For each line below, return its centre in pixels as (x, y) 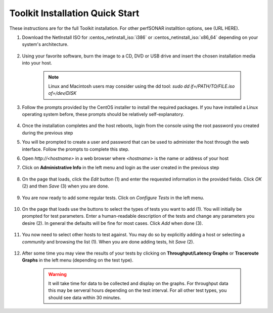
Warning (57, 274)
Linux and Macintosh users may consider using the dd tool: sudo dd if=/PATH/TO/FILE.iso (142, 86)
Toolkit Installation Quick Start (74, 13)
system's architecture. (45, 44)
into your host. (37, 63)
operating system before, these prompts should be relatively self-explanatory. (103, 114)
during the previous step (48, 133)
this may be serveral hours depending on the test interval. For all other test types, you (138, 290)
